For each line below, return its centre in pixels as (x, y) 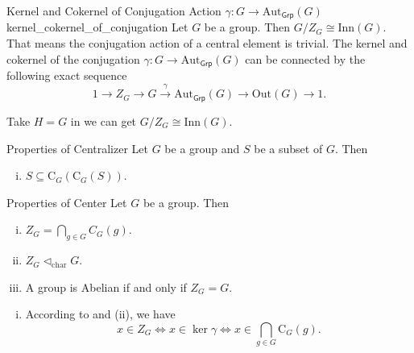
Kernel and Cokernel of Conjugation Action (114, 10)
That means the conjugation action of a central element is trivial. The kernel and (207, 43)
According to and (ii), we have (100, 314)
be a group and (202, 148)
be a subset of (288, 148)
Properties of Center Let (67, 202)
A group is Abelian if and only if (106, 287)
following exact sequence (67, 75)
